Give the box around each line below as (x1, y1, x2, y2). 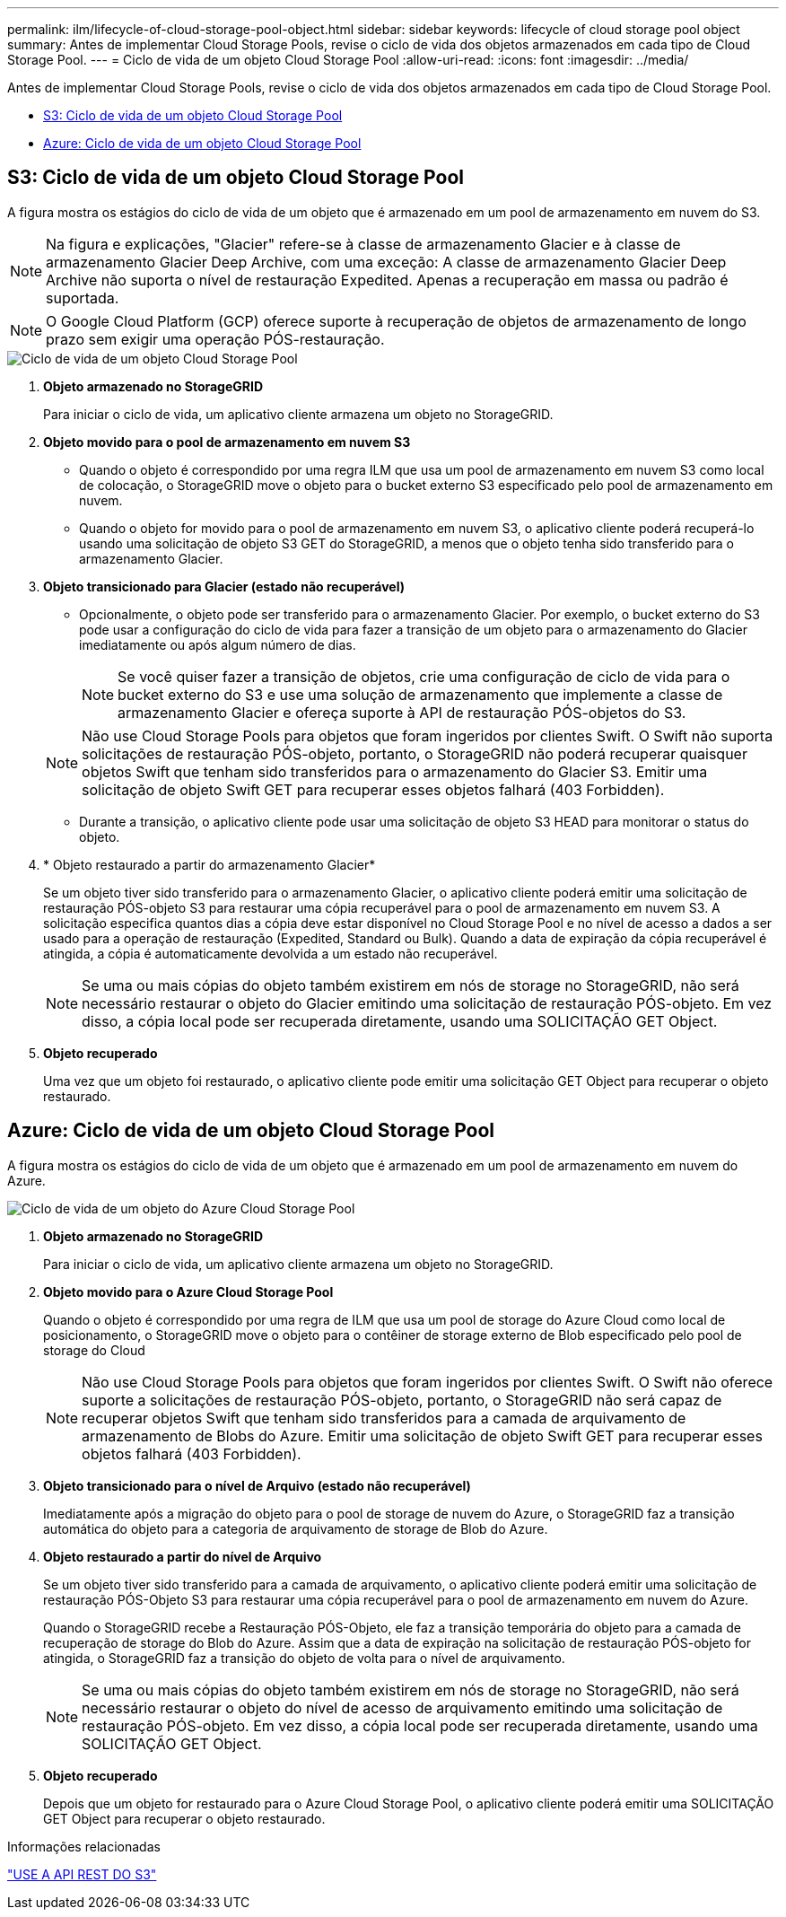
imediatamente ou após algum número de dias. (79, 636, 356, 652)
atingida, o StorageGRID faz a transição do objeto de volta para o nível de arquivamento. (43, 1650, 565, 1666)
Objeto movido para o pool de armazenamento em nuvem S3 (43, 433, 411, 450)
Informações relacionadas (7, 1838, 161, 1854)
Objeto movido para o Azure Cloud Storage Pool (43, 1283, 334, 1300)
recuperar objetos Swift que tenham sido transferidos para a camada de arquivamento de (82, 1408, 686, 1427)
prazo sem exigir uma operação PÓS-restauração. (46, 329, 385, 348)
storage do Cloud (43, 1342, 145, 1358)
